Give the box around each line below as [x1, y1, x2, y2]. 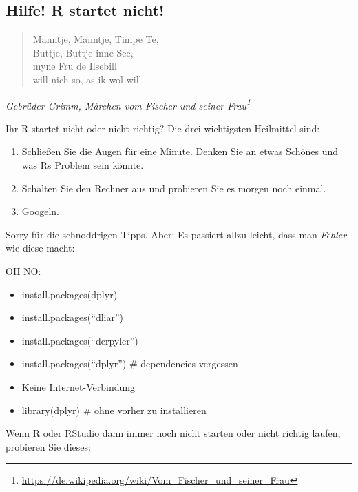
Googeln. [21, 204, 59, 218]
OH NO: [6, 263, 41, 278]
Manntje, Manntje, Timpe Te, [32, 32, 159, 46]
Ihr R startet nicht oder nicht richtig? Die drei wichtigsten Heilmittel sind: [6, 121, 320, 135]
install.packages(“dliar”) [21, 310, 124, 325]
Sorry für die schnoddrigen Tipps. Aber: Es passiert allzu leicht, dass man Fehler [6, 227, 347, 241]
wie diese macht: [6, 240, 75, 255]
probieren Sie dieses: [6, 439, 91, 453]
